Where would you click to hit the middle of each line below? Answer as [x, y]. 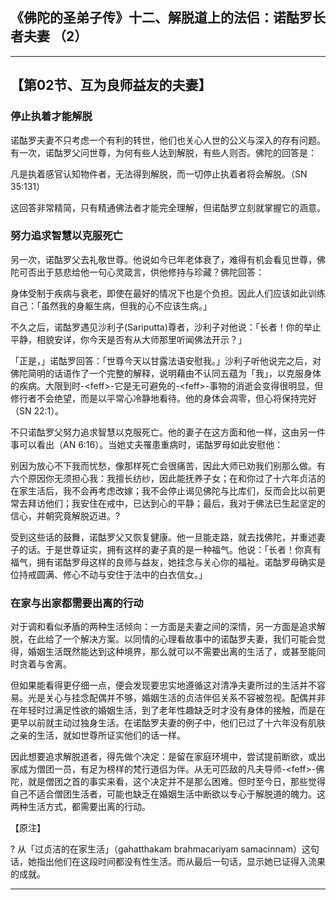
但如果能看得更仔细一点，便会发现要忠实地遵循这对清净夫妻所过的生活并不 [163, 685]
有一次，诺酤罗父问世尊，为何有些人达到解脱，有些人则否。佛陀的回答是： [163, 152]
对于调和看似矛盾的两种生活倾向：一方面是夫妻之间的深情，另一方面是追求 [163, 627]
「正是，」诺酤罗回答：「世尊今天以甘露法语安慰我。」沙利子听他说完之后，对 [166, 360]
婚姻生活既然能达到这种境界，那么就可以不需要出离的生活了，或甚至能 [172, 652]
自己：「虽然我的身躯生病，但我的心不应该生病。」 [111, 305]
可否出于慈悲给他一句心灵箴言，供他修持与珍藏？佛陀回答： [141, 272]
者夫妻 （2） [49, 36]
